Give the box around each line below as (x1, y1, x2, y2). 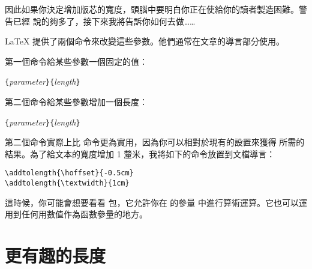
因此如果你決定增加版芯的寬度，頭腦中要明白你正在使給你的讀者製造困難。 (5, 3, 299, 15)
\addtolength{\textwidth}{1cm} (5, 179, 130, 188)
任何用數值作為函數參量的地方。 (21, 208, 148, 220)
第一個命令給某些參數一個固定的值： (5, 55, 148, 67)
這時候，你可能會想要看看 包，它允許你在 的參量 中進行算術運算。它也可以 (5, 196, 299, 208)
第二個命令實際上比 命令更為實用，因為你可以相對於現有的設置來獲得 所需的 (5, 136, 305, 148)
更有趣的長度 (5, 243, 106, 268)
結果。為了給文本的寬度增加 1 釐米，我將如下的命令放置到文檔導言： (5, 147, 275, 160)
